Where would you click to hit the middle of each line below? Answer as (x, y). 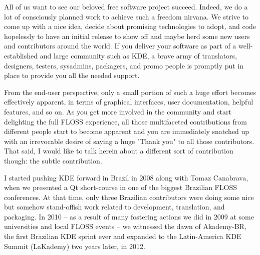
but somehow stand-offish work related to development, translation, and (114, 207)
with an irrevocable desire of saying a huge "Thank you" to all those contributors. (129, 141)
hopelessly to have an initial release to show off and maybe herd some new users (127, 36)
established (21, 55)
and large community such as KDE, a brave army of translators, (138, 55)
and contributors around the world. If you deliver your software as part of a (120, 46)
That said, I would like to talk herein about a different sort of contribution (119, 151)
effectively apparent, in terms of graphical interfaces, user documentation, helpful (129, 102)
